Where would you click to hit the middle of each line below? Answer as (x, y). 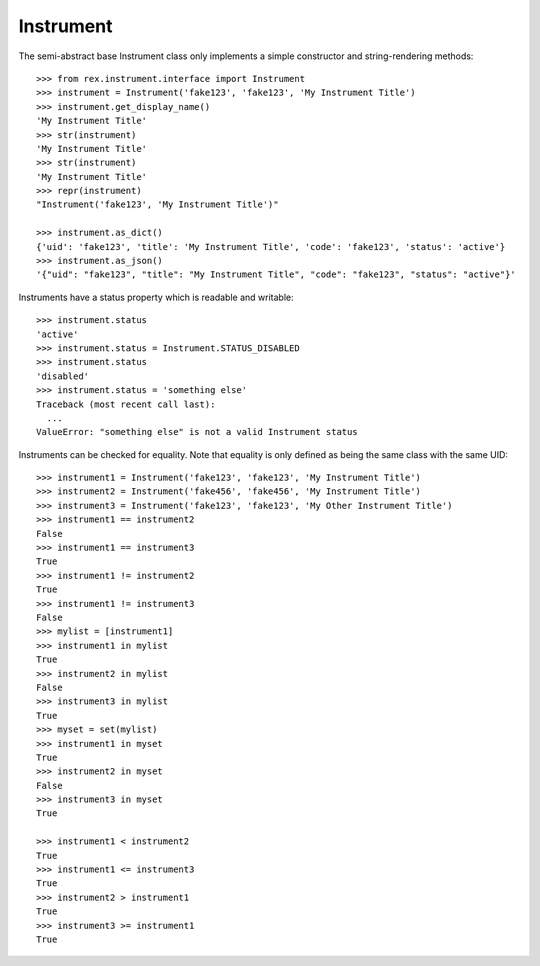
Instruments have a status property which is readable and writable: (156, 297)
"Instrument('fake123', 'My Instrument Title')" (157, 204)
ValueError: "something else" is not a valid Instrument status (197, 432)
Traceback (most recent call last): (126, 404)
